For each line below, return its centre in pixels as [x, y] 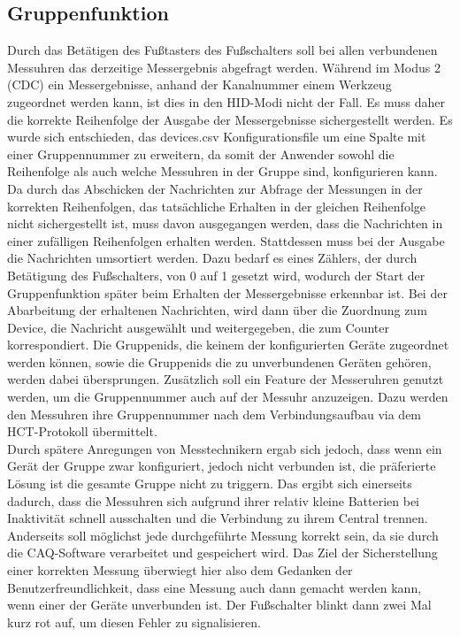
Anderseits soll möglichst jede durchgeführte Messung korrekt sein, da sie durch [223, 535]
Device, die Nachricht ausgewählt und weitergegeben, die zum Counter [199, 327]
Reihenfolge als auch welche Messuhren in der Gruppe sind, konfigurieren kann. [222, 171]
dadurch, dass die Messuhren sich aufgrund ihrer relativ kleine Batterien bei [214, 500]
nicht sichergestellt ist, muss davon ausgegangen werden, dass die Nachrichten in [225, 223]
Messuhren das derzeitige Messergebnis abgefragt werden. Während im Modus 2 [224, 67]
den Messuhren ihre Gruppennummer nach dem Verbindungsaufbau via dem [215, 414]
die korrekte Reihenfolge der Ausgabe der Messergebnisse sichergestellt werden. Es [230, 119]
